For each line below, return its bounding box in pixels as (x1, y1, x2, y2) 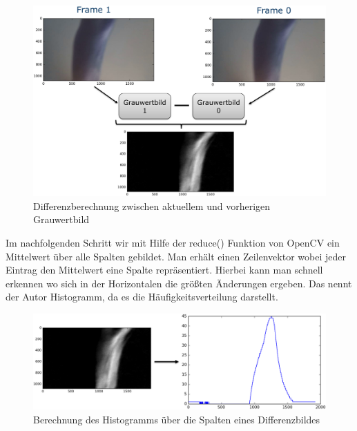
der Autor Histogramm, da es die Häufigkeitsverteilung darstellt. (6, 289, 278, 304)
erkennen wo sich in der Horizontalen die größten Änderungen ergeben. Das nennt (6, 276, 352, 290)
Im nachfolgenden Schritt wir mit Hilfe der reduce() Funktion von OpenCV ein (6, 235, 340, 249)
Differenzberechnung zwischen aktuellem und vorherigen (33, 198, 271, 213)
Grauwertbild (33, 212, 90, 227)
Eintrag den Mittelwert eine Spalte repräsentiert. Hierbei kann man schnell (6, 262, 323, 277)
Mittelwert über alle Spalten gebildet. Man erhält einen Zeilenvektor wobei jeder (6, 249, 346, 263)
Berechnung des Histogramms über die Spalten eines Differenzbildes (33, 412, 320, 426)
